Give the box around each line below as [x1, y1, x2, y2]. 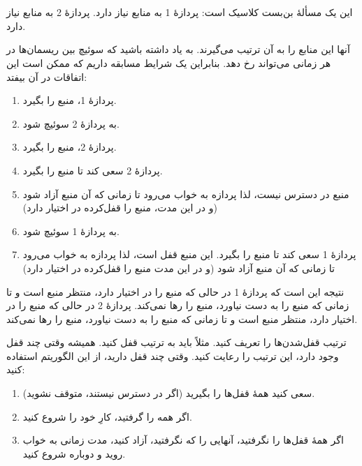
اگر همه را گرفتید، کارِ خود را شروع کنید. [22, 409, 192, 423]
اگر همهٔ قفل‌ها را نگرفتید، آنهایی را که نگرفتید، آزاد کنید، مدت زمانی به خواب [22, 433, 344, 447]
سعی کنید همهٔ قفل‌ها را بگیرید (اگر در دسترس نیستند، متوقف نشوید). [22, 386, 315, 400]
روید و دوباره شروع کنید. [22, 446, 126, 460]
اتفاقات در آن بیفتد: [6, 69, 87, 84]
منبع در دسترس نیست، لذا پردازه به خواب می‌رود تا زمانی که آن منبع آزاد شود [22, 186, 349, 201]
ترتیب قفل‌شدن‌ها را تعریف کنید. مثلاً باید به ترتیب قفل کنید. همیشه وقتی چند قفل [6, 335, 347, 349]
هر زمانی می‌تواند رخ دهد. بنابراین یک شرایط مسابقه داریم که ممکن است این [6, 55, 331, 70]
